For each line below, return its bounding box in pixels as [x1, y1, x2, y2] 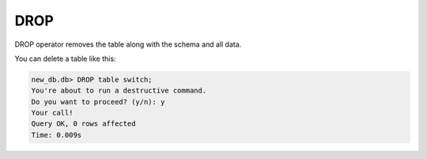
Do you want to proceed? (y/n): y [31, 97, 165, 106]
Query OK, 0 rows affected [31, 119, 136, 128]
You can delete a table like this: [14, 54, 116, 63]
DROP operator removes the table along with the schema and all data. [14, 40, 242, 49]
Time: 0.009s [31, 131, 82, 139]
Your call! [31, 108, 74, 118]
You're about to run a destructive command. [31, 86, 207, 95]
